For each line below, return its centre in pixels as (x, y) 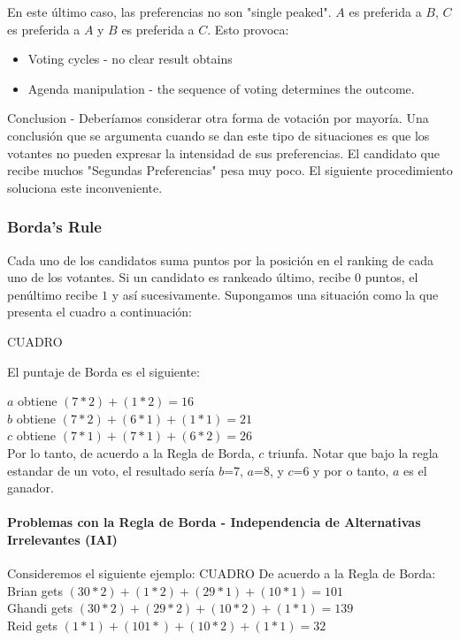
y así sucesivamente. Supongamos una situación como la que (275, 294)
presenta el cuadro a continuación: (100, 312)
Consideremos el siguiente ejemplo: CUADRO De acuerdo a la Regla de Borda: (222, 573)
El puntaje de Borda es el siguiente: (103, 371)
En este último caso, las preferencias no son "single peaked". (169, 11)
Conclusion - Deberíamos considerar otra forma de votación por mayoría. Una (218, 118)
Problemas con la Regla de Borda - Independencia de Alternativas (214, 522)
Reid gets (33, 625)
